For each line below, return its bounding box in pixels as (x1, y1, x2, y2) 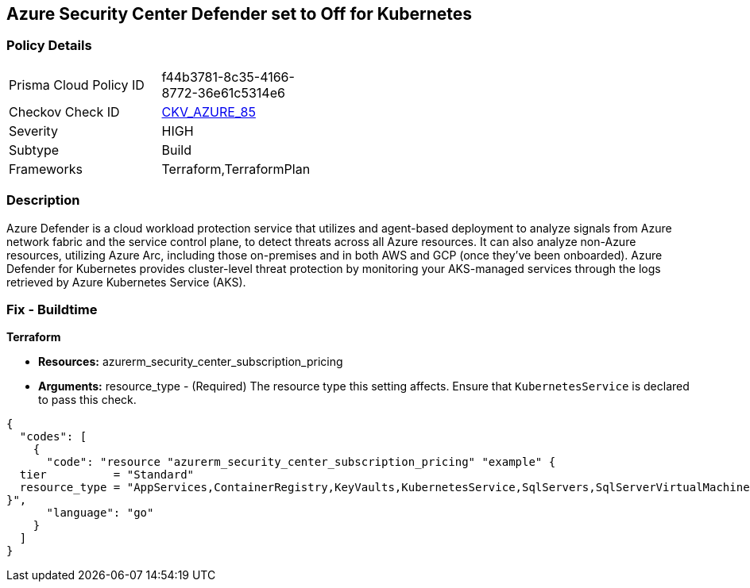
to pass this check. (38, 393, 137, 407)
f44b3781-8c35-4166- (161, 68, 295, 85)
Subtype (9, 141, 60, 158)
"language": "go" (46, 506, 154, 520)
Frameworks (9, 160, 83, 177)
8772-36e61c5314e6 (161, 84, 285, 101)
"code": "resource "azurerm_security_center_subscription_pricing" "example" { (46, 455, 556, 469)
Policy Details (6, 37, 92, 54)
